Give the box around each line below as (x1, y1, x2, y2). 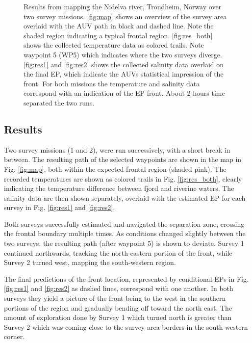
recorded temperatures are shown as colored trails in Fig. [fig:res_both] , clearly (4, 173, 242, 184)
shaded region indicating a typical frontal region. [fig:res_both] (24, 30, 213, 40)
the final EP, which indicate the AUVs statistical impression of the (24, 69, 224, 79)
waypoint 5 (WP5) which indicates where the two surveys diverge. (24, 49, 222, 59)
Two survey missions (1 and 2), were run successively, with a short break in (4, 144, 230, 155)
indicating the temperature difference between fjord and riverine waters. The (4, 183, 234, 193)
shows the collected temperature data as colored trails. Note (24, 40, 204, 50)
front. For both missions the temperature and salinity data (24, 78, 200, 88)
